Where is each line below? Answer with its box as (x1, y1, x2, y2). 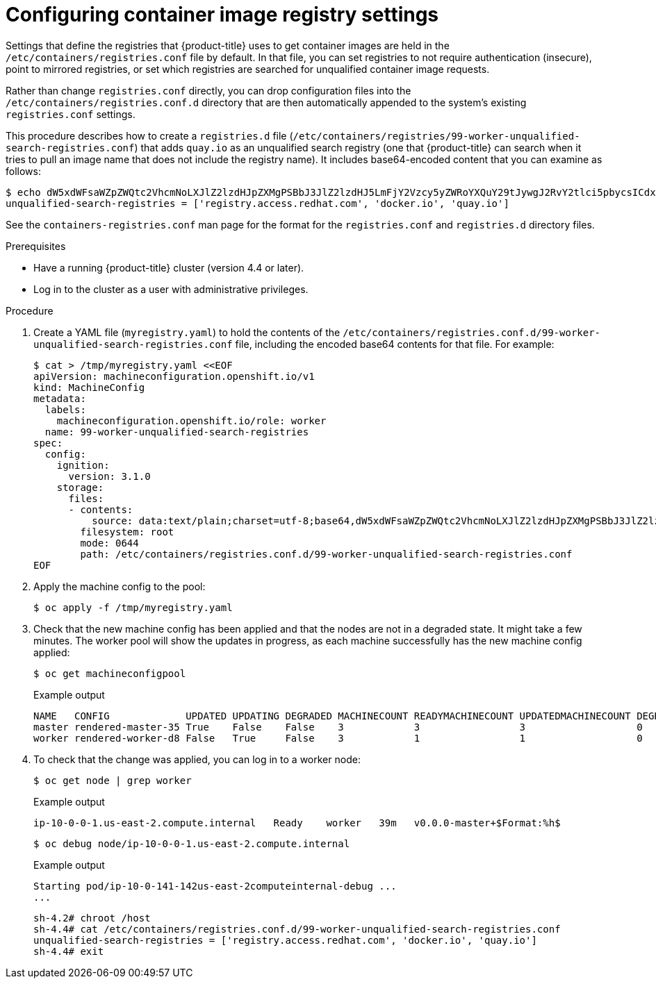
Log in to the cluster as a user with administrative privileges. (33, 283, 309, 295)
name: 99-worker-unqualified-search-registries (44, 426, 309, 437)
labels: (44, 403, 86, 415)
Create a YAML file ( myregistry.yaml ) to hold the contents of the (33, 326, 341, 338)
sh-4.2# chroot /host (33, 912, 151, 924)
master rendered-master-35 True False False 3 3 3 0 (33, 721, 643, 733)
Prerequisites (6, 240, 66, 252)
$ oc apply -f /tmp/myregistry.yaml (33, 601, 233, 613)
